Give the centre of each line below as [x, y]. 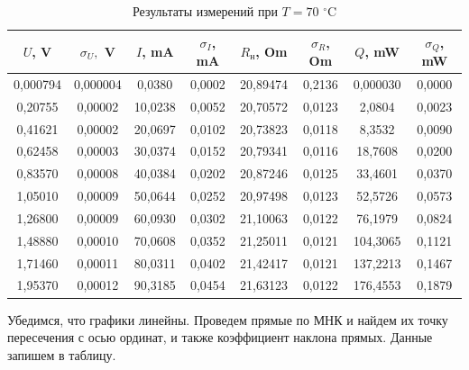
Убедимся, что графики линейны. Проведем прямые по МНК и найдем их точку [228, 319]
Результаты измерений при [205, 11]
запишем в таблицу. [62, 354]
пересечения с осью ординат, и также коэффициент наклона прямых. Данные [220, 337]
